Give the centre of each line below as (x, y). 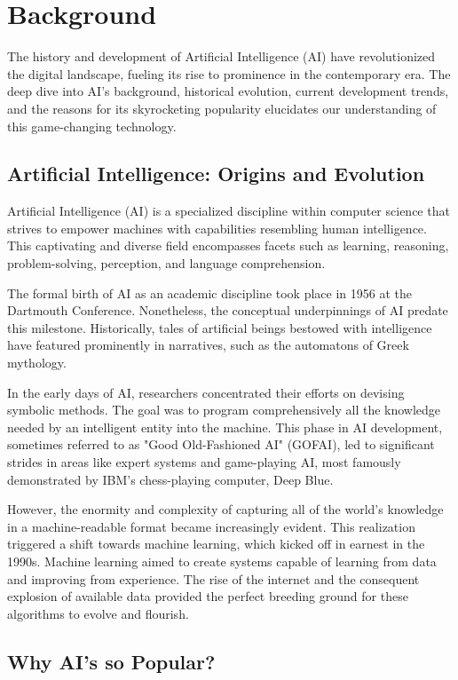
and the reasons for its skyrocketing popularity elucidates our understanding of (222, 108)
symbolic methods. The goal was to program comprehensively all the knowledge (224, 410)
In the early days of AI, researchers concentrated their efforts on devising (206, 392)
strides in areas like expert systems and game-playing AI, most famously (204, 462)
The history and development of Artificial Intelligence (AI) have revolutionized (221, 56)
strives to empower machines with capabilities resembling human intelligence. (217, 228)
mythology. (37, 363)
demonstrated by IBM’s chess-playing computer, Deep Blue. (170, 479)
